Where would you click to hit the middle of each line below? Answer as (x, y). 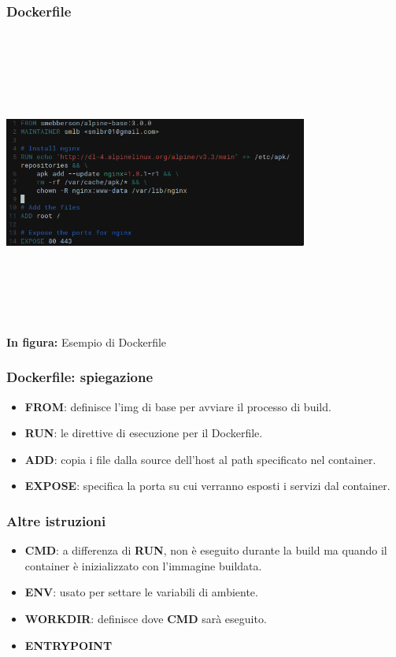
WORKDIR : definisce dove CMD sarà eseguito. (146, 618)
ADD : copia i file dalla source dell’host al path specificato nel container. (200, 459)
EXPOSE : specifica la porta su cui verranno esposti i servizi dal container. (207, 486)
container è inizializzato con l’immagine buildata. (143, 565)
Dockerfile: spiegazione (80, 377)
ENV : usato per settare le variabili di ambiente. (141, 592)
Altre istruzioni (56, 520)
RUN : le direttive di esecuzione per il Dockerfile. (144, 433)
